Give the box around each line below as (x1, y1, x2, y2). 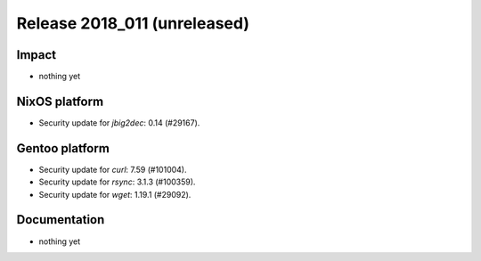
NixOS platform (16, 94, 104, 109)
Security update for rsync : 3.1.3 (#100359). (38, 176, 196, 187)
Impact (16, 47, 57, 62)
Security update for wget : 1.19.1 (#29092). (38, 189, 192, 200)
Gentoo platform (16, 141, 110, 156)
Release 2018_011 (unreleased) (16, 13, 249, 33)
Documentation (16, 212, 105, 227)
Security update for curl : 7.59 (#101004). (38, 164, 187, 175)
